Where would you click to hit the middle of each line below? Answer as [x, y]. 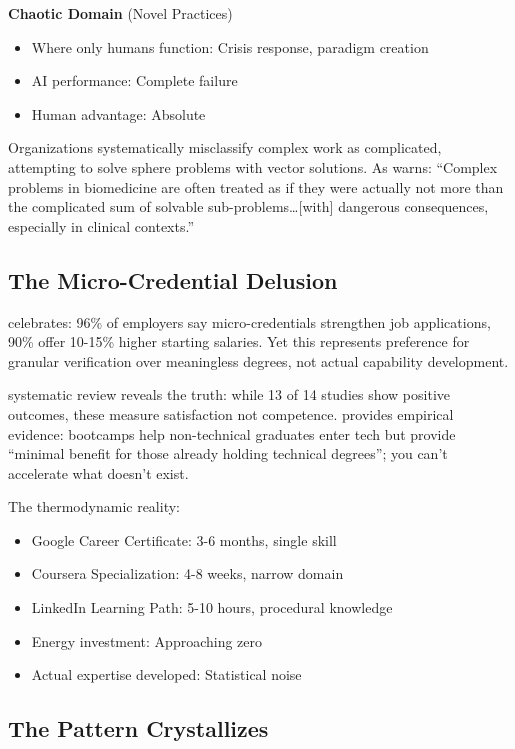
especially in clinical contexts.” [101, 225]
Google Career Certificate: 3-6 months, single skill [184, 539]
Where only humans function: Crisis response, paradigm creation [230, 46]
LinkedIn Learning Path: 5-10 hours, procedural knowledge [212, 607]
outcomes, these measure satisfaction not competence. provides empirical [231, 413]
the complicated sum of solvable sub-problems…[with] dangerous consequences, [248, 206]
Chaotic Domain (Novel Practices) [120, 13]
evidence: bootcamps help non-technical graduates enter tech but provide [232, 433]
